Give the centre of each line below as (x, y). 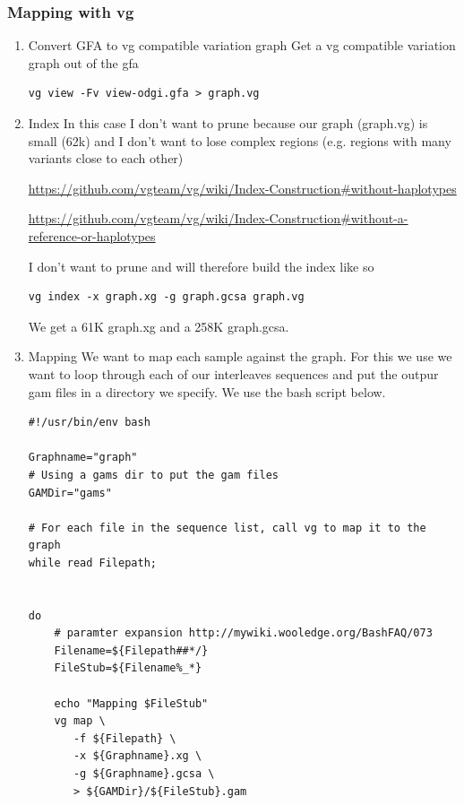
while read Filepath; (92, 563)
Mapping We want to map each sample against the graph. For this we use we (240, 356)
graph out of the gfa (83, 62)
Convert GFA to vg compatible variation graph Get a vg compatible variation (242, 45)
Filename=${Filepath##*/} (131, 650)
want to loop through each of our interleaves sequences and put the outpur (233, 373)
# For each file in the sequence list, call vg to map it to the (227, 528)
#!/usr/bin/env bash (89, 423)
